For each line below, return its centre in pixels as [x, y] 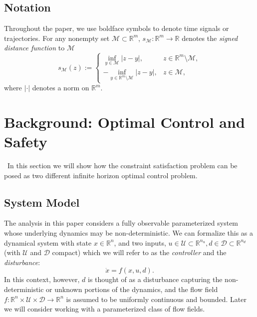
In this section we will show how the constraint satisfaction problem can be [122, 165]
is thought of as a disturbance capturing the [155, 279]
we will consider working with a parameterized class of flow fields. [105, 309]
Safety [26, 142]
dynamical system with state [48, 242]
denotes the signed [210, 38]
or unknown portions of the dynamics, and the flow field [132, 289]
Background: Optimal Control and [125, 122]
